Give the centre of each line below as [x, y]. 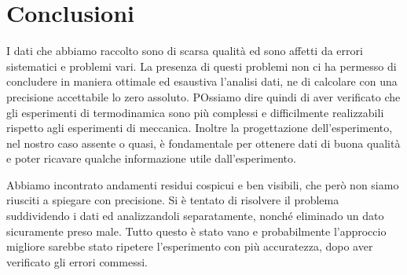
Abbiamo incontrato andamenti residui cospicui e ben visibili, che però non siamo [203, 184]
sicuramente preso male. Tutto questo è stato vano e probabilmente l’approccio [196, 231]
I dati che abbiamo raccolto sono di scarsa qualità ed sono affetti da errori [185, 51]
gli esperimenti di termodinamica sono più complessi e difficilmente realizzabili [195, 112]
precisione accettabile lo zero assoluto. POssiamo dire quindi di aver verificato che [203, 96]
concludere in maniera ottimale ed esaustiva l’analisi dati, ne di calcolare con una [202, 81]
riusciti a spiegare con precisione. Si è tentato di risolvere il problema [173, 200]
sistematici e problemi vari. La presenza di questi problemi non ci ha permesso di [202, 66]
